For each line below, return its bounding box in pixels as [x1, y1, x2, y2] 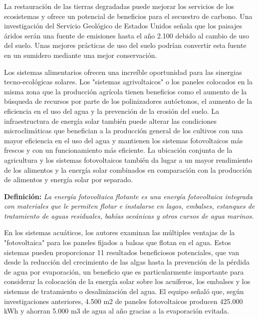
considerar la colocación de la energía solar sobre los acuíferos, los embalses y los [4, 276, 251, 287]
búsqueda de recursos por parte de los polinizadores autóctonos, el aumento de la [4, 96, 253, 106]
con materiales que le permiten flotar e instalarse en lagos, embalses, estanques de [4, 201, 255, 211]
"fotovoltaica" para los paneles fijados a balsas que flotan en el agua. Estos [4, 237, 231, 248]
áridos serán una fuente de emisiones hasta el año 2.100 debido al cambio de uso [4, 30, 249, 40]
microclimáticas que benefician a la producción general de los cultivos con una [4, 125, 243, 136]
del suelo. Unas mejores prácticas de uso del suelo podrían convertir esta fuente [4, 40, 247, 50]
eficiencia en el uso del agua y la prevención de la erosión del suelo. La [4, 105, 219, 116]
